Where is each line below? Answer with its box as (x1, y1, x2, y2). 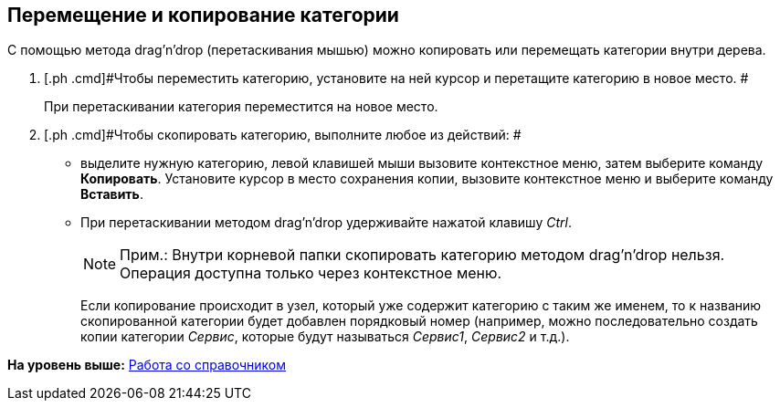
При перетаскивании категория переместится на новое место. (44, 99, 438, 115)
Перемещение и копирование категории (7, 4, 399, 26)
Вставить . (80, 186, 143, 203)
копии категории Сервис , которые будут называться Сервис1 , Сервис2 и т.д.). (80, 329, 570, 345)
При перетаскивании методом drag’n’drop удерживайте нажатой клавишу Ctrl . (80, 214, 572, 231)
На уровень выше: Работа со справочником (7, 357, 286, 373)
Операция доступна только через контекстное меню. (120, 264, 502, 283)
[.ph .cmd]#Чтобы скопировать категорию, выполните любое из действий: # (44, 127, 522, 143)
